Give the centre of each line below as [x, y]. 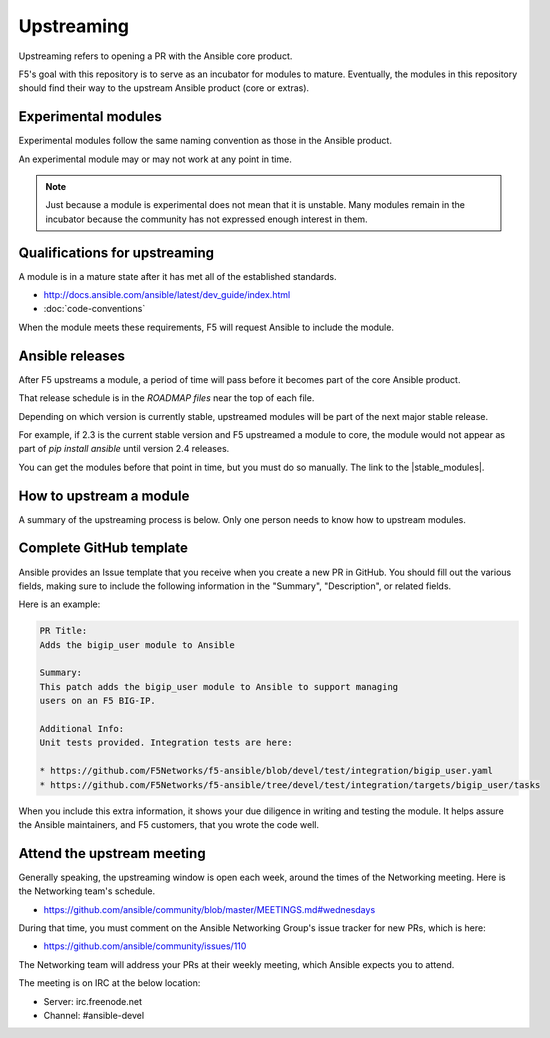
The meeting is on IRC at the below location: [109, 983]
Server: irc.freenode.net [93, 1001]
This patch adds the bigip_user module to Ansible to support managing [219, 686]
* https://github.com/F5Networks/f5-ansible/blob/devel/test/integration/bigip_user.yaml [266, 771]
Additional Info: [82, 729]
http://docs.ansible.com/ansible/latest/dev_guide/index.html [167, 295]
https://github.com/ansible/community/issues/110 [145, 946]
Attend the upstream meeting [112, 853]
